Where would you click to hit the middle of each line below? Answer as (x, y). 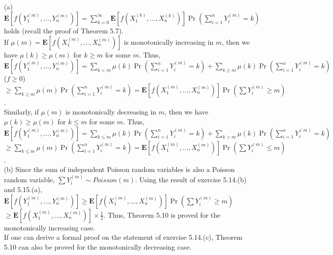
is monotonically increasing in (169, 42)
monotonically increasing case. (50, 227)
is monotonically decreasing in (111, 112)
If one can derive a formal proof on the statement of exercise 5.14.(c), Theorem (123, 237)
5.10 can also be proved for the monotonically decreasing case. (98, 246)
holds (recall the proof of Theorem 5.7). (64, 30)
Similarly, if (21, 112)
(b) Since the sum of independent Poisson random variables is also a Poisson (119, 169)
